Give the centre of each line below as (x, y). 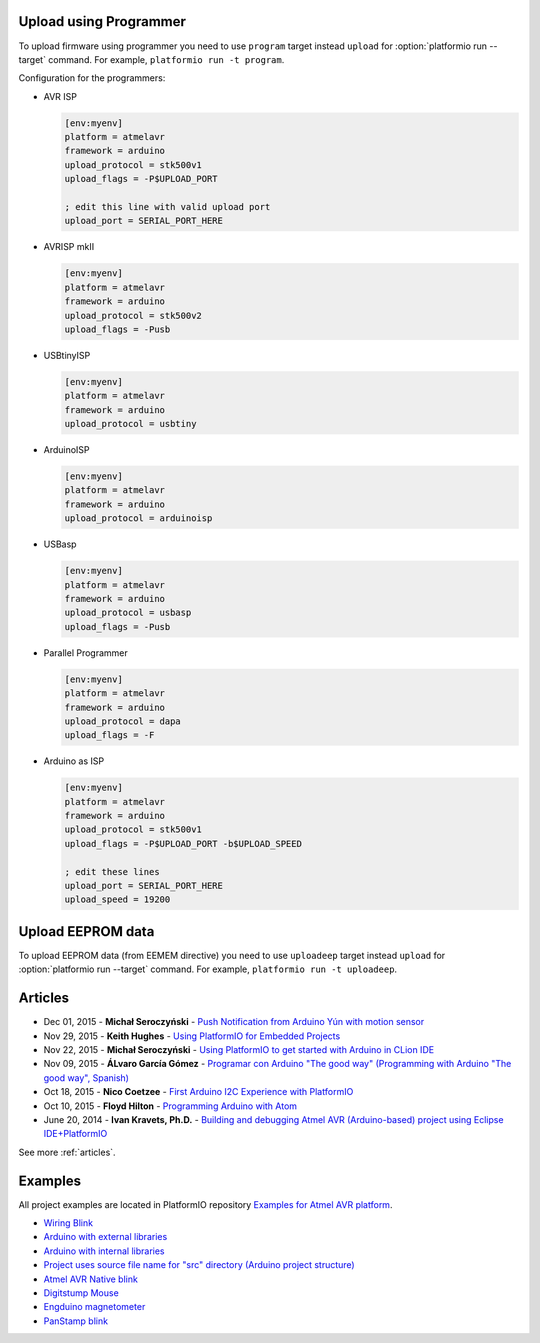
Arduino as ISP (74, 761)
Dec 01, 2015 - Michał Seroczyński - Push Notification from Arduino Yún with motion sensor (234, 1022)
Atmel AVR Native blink (91, 1279)
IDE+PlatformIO (75, 1134)
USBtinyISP (67, 355)
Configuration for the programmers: (92, 78)
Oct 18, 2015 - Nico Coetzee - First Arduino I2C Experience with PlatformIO (198, 1092)
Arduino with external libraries (105, 1237)
